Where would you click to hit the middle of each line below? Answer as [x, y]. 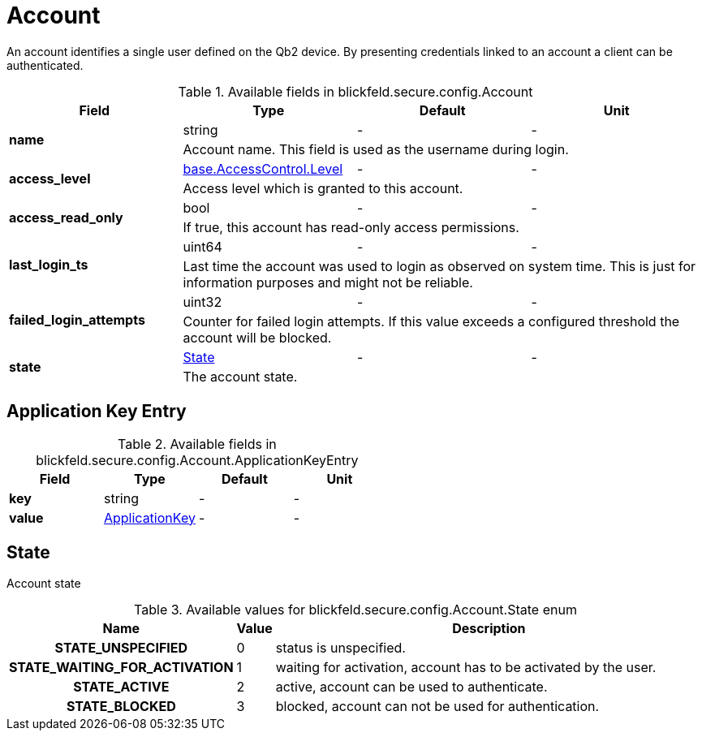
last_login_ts [49, 264]
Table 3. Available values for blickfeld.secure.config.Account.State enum [355, 610]
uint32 [202, 302]
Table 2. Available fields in [197, 444]
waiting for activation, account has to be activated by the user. [466, 668]
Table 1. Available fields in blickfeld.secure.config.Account [355, 91]
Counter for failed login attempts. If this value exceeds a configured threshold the [431, 321]
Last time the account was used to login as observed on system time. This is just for [439, 266]
